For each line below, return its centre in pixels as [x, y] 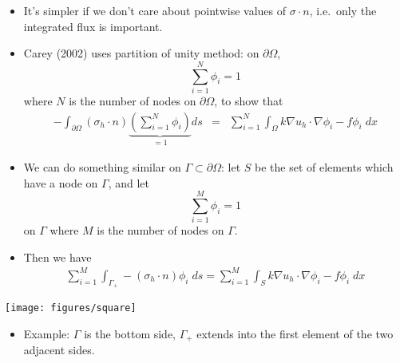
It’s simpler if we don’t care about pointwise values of [154, 10]
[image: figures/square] [71, 308]
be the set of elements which [324, 166]
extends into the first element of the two [295, 333]
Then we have [57, 256]
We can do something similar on [102, 166]
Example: [47, 333]
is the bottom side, [130, 333]
